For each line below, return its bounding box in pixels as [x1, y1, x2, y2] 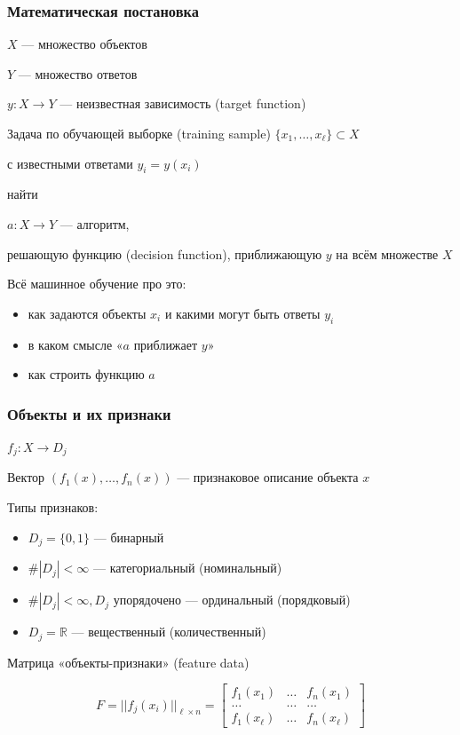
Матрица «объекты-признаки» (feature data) [7, 652, 250, 671]
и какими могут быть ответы [164, 304, 321, 322]
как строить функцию [28, 365, 145, 383]
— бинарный [93, 527, 164, 546]
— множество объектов [21, 35, 147, 53]
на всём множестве [336, 244, 439, 263]
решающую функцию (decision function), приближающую [7, 244, 322, 263]
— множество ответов [18, 64, 138, 83]
